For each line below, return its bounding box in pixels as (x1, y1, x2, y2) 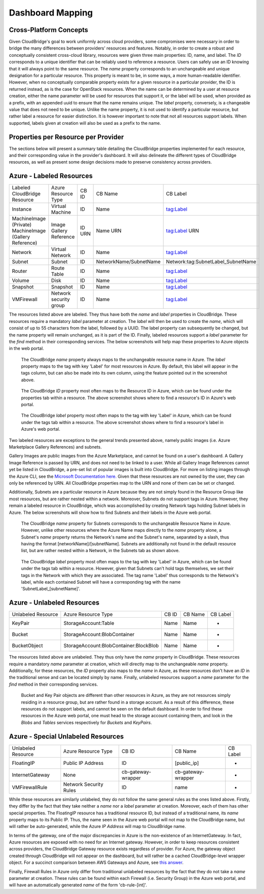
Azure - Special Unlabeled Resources (9, 732, 124, 741)
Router (12, 268, 28, 274)
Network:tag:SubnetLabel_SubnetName (166, 258, 256, 265)
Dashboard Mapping (9, 7, 93, 18)
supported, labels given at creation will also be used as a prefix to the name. (9, 120, 161, 126)
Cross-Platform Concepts (9, 26, 88, 34)
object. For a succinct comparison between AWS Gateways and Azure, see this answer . (9, 860, 184, 865)
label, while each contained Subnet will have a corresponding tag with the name (21, 579, 181, 585)
